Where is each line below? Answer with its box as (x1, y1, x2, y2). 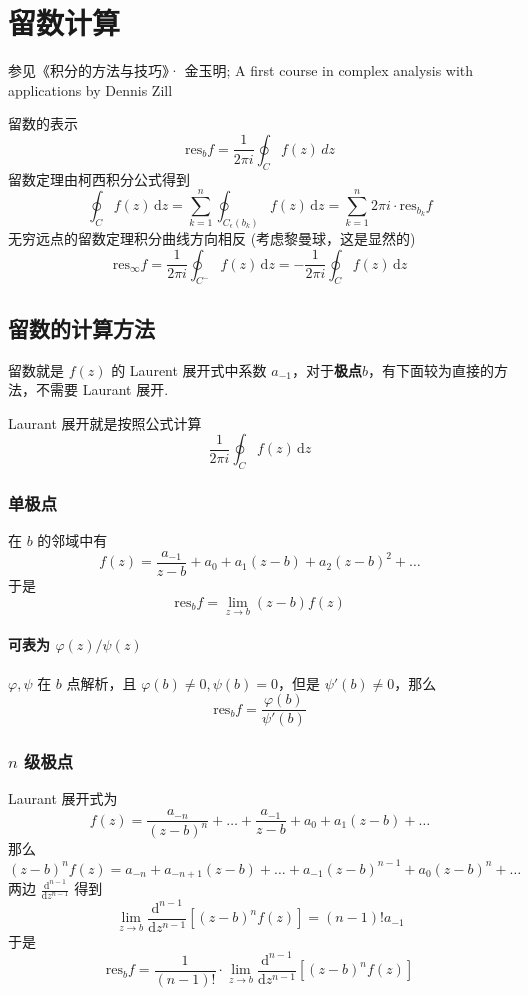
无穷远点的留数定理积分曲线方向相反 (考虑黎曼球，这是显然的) (8, 227, 416, 248)
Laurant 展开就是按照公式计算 (8, 412, 202, 433)
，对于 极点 (291, 359, 362, 380)
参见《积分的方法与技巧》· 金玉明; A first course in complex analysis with (8, 60, 474, 81)
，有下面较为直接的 (368, 359, 494, 380)
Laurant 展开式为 (8, 788, 118, 809)
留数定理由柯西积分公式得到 (8, 168, 190, 189)
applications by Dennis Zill (8, 79, 173, 100)
